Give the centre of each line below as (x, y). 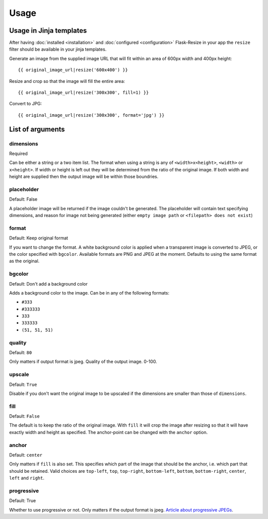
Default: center (26, 455)
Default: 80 (21, 352)
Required (18, 153)
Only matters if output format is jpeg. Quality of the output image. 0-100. (83, 362)
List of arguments (37, 129)
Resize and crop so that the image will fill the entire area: (67, 81)
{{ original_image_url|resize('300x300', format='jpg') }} (91, 115)
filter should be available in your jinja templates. (58, 49)
